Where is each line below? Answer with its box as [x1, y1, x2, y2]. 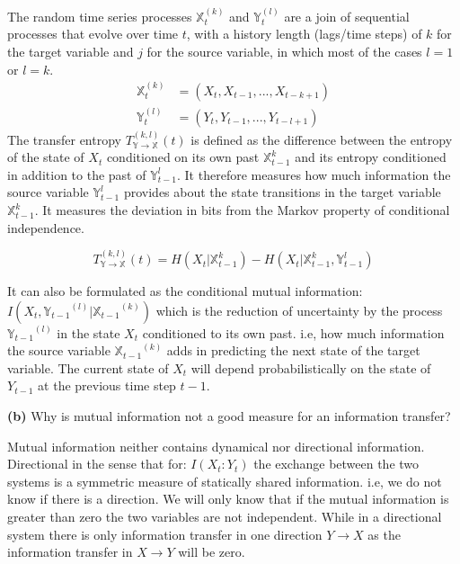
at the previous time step [38, 376, 176, 395]
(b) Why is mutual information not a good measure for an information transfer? [7, 407, 451, 425]
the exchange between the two [253, 454, 420, 473]
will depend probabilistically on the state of [190, 358, 431, 377]
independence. [7, 218, 84, 237]
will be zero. [178, 542, 245, 561]
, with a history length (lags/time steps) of [186, 24, 422, 43]
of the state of [7, 148, 84, 166]
